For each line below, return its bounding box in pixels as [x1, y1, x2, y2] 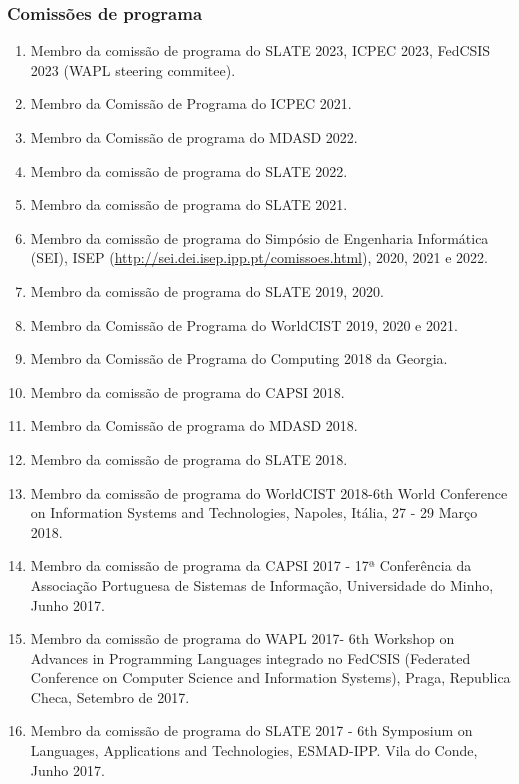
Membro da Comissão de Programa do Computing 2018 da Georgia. [30, 348, 448, 369]
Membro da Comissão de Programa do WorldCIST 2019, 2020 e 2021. [30, 314, 458, 335]
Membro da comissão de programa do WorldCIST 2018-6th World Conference [30, 482, 508, 503]
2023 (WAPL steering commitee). [30, 59, 236, 80]
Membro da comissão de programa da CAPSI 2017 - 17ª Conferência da [30, 555, 472, 576]
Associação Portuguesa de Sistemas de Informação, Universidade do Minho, [30, 574, 494, 595]
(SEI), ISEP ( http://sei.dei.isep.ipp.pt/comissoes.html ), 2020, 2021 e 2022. [30, 247, 488, 268]
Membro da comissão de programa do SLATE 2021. [30, 194, 348, 215]
